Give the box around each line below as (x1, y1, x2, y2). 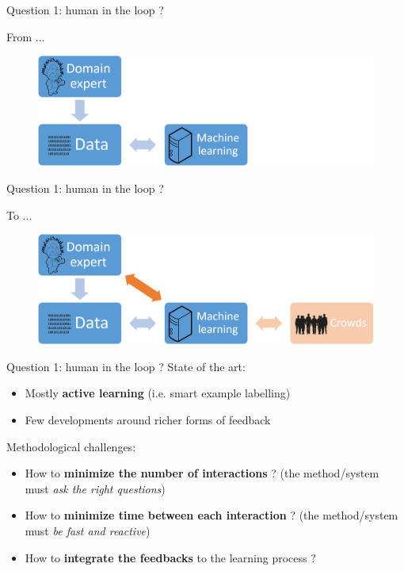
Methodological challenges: (6, 438, 136, 454)
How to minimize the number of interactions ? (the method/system (25, 465, 379, 481)
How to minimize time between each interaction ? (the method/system (25, 507, 398, 523)
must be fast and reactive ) (25, 522, 151, 538)
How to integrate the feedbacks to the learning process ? (25, 549, 316, 565)
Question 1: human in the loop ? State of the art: (6, 358, 246, 374)
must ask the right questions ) (25, 480, 166, 496)
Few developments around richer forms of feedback (25, 412, 271, 427)
